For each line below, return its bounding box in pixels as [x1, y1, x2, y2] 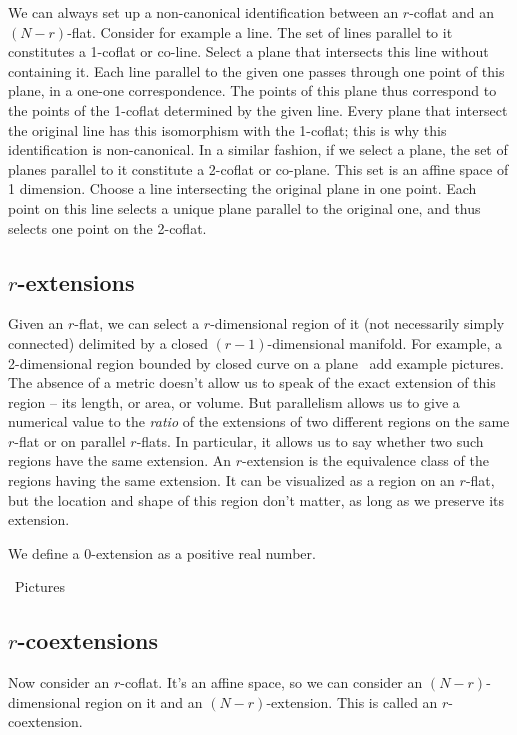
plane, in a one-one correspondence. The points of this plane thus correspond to [8, 80, 497, 101]
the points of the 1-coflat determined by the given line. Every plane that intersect [8, 99, 508, 120]
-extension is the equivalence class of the [242, 450, 489, 471]
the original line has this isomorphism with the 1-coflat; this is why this [8, 119, 447, 140]
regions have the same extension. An [8, 450, 232, 471]
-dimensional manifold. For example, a [267, 332, 502, 353]
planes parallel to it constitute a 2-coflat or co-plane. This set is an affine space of [8, 158, 509, 179]
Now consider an [8, 672, 110, 693]
